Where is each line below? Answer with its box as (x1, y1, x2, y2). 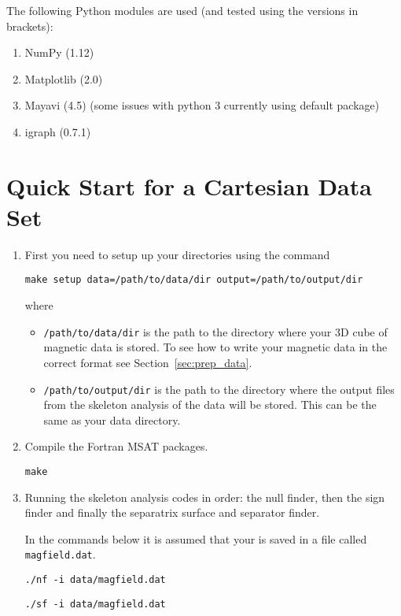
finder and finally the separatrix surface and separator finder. (24, 504, 320, 521)
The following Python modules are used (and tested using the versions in (6, 2, 359, 18)
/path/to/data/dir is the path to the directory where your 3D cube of (43, 323, 388, 340)
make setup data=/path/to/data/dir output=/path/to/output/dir (24, 274, 363, 286)
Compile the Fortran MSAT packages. (24, 438, 208, 455)
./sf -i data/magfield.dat (24, 598, 166, 610)
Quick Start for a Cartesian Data (6, 169, 372, 202)
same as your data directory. (43, 411, 181, 428)
